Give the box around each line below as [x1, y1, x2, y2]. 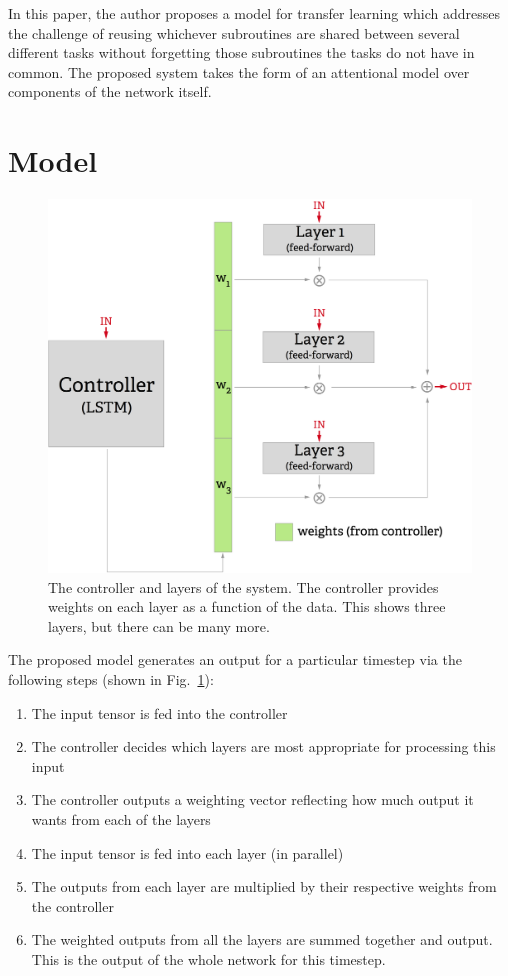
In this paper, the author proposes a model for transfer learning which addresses [8, 3, 501, 23]
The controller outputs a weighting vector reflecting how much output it [31, 789, 474, 810]
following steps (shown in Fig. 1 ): [8, 668, 214, 689]
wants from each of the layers [31, 808, 211, 829]
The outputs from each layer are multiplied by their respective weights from [31, 876, 497, 897]
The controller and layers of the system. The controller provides [48, 576, 439, 597]
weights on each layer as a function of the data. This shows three [48, 596, 446, 617]
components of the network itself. [8, 81, 212, 102]
